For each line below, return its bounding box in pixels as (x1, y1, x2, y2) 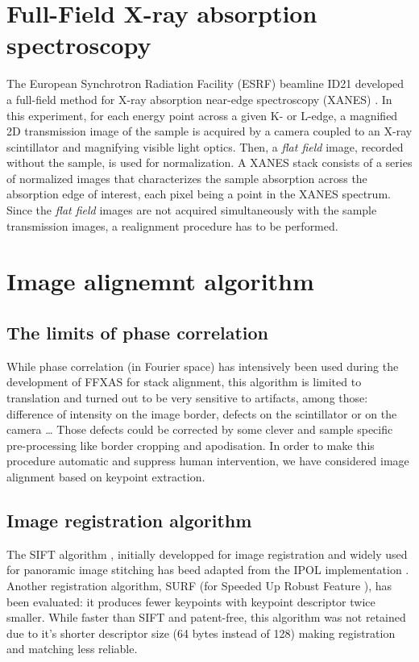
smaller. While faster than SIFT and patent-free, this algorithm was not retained (6, 609, 406, 626)
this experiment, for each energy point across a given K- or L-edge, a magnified (6, 106, 398, 123)
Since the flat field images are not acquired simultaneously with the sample (6, 202, 377, 219)
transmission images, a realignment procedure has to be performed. (6, 217, 338, 234)
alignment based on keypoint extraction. (6, 468, 205, 485)
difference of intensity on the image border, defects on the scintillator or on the (6, 405, 397, 422)
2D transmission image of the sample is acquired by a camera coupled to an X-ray (6, 123, 413, 139)
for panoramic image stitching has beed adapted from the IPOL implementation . (6, 561, 409, 578)
